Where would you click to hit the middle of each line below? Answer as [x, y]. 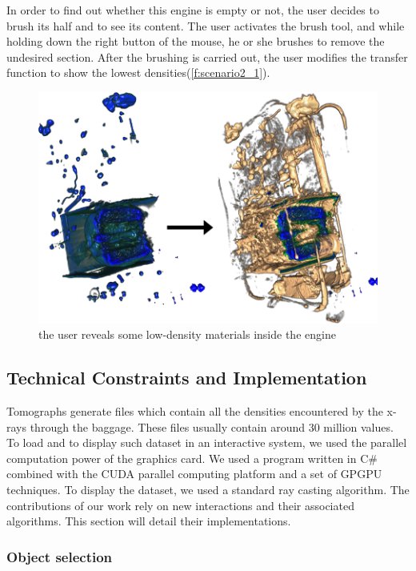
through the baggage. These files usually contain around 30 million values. [212, 426]
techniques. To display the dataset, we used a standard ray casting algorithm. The [208, 490]
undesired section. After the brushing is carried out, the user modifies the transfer [207, 56]
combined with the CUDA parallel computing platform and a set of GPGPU [194, 474]
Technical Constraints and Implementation [187, 378]
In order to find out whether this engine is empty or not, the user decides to [193, 10]
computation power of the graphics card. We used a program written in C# [192, 458]
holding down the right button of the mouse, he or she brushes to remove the [196, 41]
